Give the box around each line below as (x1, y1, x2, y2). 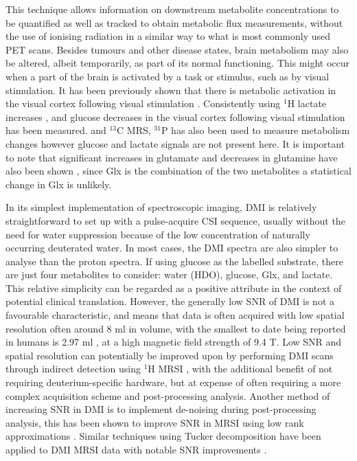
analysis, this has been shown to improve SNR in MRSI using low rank (5, 415, 304, 429)
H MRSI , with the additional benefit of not (148, 361, 333, 376)
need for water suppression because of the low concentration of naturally (5, 227, 310, 241)
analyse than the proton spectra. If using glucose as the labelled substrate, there (5, 254, 343, 268)
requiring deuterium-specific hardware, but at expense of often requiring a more (5, 375, 341, 390)
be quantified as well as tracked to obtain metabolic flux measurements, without (5, 15, 343, 30)
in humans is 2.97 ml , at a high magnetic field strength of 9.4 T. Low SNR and (5, 335, 342, 349)
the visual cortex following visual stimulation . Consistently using (5, 96, 281, 111)
